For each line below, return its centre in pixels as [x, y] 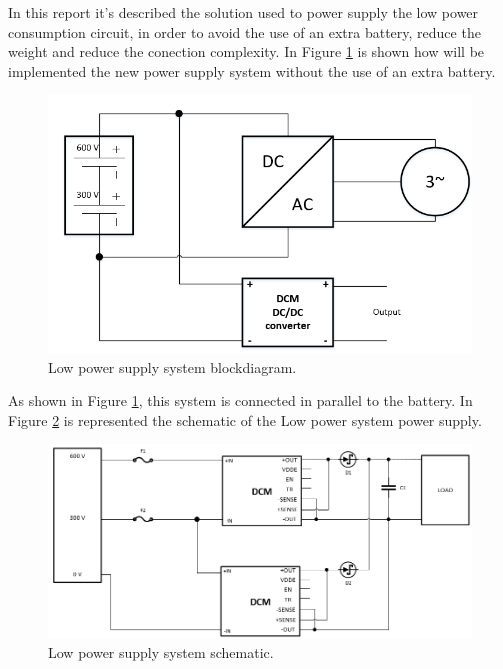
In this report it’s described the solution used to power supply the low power [243, 12]
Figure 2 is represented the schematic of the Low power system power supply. [245, 419]
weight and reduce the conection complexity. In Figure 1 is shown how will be [246, 51]
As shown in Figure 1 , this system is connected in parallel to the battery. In [240, 400]
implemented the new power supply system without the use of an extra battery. [252, 70]
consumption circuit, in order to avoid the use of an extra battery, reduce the [244, 31]
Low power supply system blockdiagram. [172, 366]
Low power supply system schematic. [161, 651]
